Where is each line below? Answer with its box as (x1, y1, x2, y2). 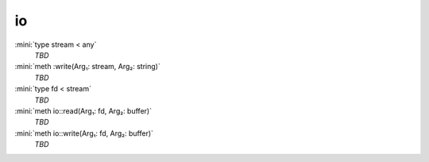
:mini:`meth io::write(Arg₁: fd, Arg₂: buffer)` (14, 128, 154, 138)
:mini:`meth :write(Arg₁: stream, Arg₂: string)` (14, 62, 160, 71)
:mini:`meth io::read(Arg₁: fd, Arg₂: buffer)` (14, 106, 153, 115)
